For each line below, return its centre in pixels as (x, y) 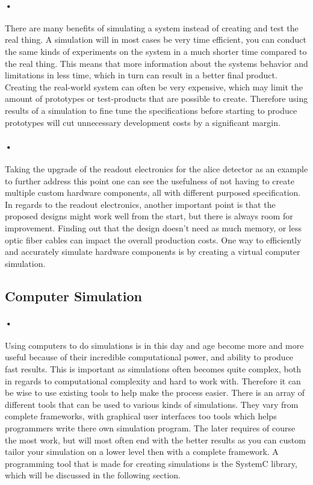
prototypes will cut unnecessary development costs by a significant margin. (143, 122)
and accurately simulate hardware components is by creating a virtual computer (153, 252)
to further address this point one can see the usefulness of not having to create (150, 180)
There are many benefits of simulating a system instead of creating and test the (152, 27)
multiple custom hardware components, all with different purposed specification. (153, 192)
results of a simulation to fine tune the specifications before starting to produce (151, 110)
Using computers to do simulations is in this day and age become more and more (154, 345)
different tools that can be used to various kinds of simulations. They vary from (152, 404)
